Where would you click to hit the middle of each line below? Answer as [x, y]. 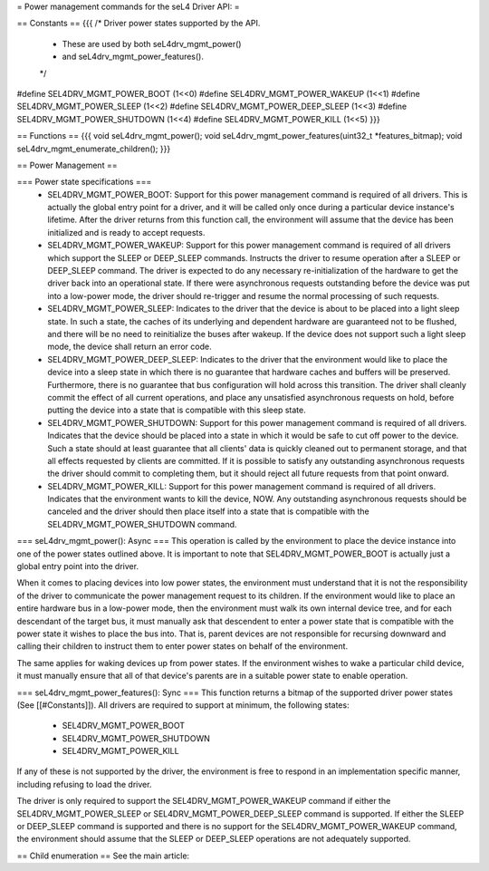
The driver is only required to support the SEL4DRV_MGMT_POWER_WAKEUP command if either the [204, 801]
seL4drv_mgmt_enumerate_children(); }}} [94, 149]
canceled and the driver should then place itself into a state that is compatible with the [209, 511]
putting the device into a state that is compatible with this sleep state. [177, 410]
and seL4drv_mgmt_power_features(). [133, 57]
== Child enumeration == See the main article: [103, 856]
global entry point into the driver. [78, 566]
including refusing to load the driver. [84, 784]
